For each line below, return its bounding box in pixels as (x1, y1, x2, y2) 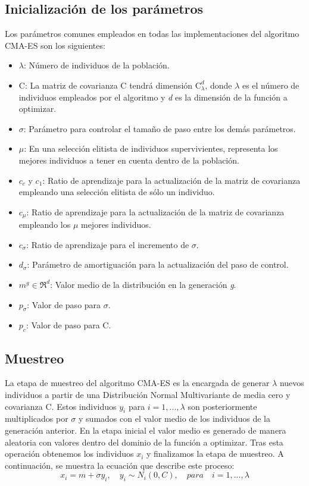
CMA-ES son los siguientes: (5, 39, 105, 51)
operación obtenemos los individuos (5, 447, 134, 460)
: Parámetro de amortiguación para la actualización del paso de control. (27, 258, 289, 271)
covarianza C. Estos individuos (5, 400, 117, 412)
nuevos (279, 377, 304, 389)
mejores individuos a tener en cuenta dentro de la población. (18, 153, 239, 166)
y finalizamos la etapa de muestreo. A (146, 447, 284, 460)
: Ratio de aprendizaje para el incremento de (26, 238, 189, 250)
